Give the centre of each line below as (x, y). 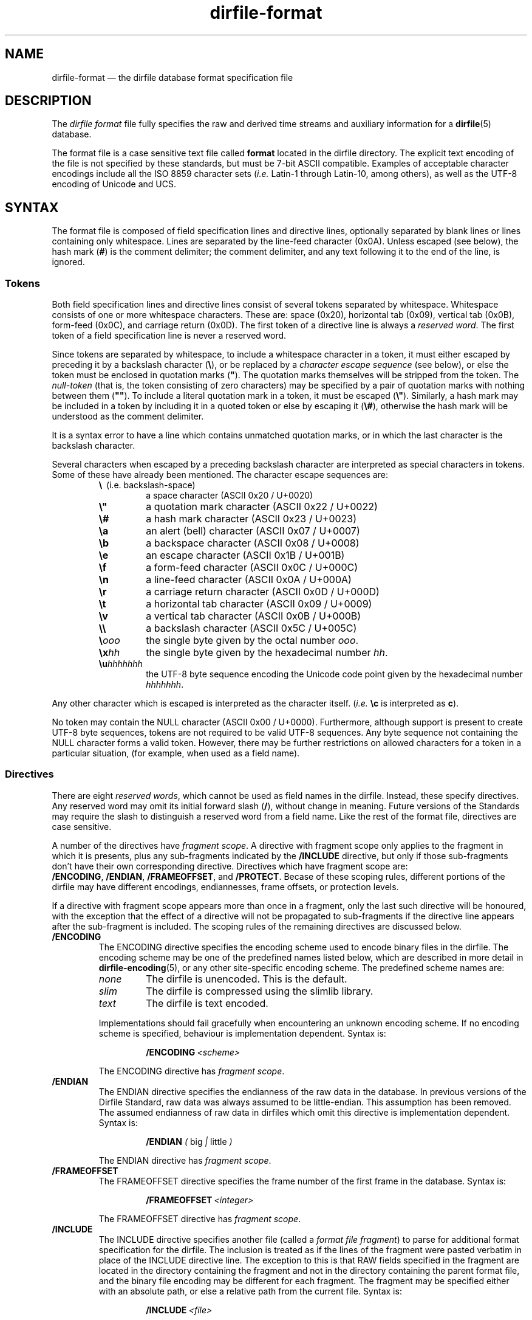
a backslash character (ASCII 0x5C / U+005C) (251, 628)
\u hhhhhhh (121, 664)
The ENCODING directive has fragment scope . (192, 1071)
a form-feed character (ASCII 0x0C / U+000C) (252, 568)
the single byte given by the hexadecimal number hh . (267, 653)
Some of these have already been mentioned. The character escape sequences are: (220, 475)
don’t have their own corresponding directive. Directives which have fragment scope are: (230, 866)
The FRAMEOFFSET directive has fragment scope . (200, 1218)
